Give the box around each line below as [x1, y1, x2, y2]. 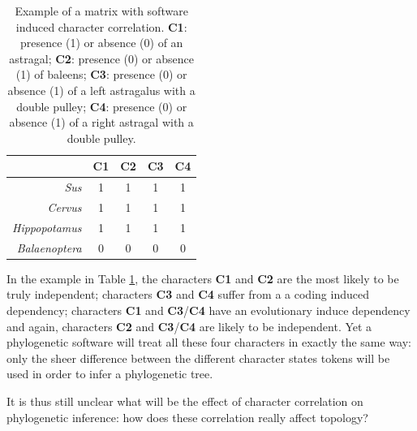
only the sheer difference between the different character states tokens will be [6, 349, 390, 366]
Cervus [47, 199, 82, 216]
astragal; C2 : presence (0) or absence [9, 50, 194, 67]
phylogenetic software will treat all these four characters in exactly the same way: [6, 334, 411, 351]
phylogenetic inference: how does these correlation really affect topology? [6, 408, 368, 425]
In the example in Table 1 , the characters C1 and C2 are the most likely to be [6, 269, 399, 287]
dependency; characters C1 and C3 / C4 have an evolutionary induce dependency [6, 302, 411, 318]
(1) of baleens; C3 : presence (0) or [15, 66, 187, 83]
